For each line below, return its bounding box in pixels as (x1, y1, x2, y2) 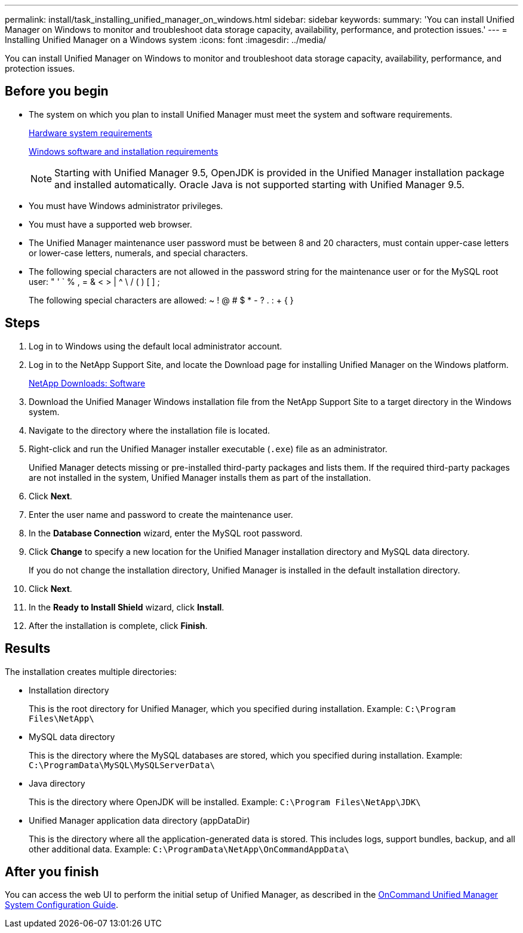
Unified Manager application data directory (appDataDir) (29, 815, 250, 825)
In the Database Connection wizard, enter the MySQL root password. (29, 527, 303, 538)
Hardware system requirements (29, 127, 152, 138)
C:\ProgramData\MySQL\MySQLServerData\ (29, 760, 215, 770)
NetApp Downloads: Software (29, 378, 146, 388)
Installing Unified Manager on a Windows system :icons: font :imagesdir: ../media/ (5, 35, 327, 45)
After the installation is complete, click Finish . (29, 620, 208, 631)
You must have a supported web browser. (29, 219, 192, 229)
